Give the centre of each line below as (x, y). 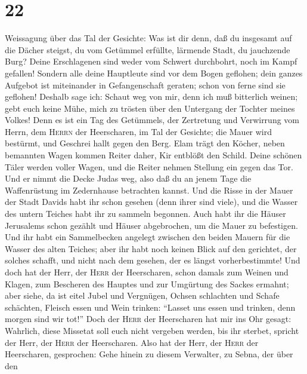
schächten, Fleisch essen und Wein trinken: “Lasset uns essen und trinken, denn (150, 307)
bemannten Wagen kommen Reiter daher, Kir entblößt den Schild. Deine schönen (153, 155)
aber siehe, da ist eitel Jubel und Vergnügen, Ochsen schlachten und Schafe (142, 295)
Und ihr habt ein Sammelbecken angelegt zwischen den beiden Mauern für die (148, 237)
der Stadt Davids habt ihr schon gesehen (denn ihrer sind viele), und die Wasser (151, 202)
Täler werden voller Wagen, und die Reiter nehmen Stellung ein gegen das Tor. (149, 166)
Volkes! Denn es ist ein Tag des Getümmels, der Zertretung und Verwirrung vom (152, 120)
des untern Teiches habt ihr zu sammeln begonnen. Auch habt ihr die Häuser (145, 214)
